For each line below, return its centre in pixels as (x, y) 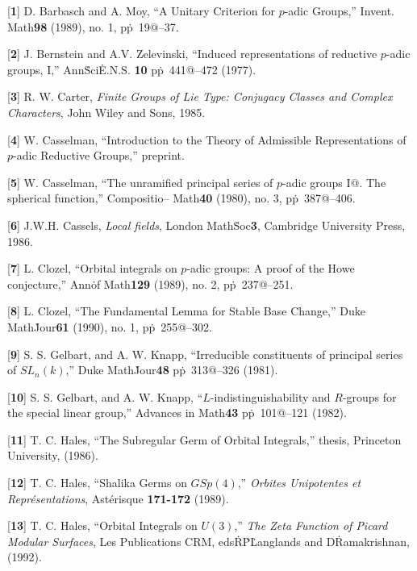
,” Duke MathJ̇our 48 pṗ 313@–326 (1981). (172, 370)
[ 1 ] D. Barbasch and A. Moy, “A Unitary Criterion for (141, 10)
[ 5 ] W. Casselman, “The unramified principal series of (140, 182)
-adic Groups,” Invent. (340, 10)
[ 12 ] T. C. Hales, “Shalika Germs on (97, 483)
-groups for (369, 396)
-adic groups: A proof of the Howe (271, 268)
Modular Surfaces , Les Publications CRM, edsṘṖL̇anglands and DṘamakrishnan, (208, 541)
